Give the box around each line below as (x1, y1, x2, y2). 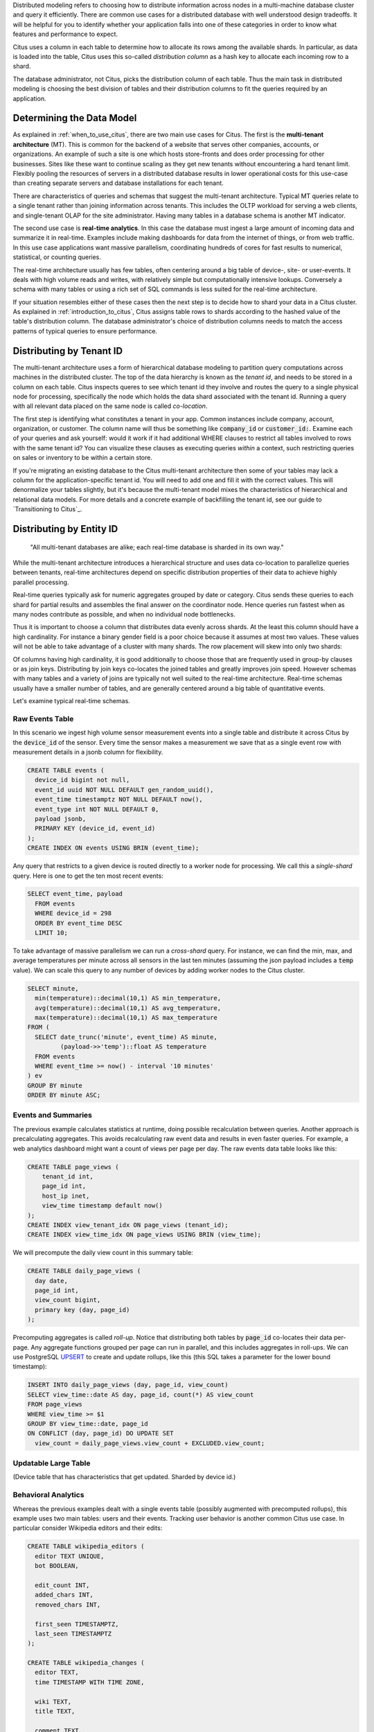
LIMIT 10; (35, 929, 69, 937)
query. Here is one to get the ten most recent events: (12, 872, 164, 880)
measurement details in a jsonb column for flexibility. (12, 748, 163, 757)
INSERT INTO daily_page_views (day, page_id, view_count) (27, 1381, 229, 1389)
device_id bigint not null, (35, 776, 130, 784)
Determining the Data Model (12, 112, 137, 124)
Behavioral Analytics (12, 1490, 84, 1500)
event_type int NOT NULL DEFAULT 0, (35, 805, 159, 813)
